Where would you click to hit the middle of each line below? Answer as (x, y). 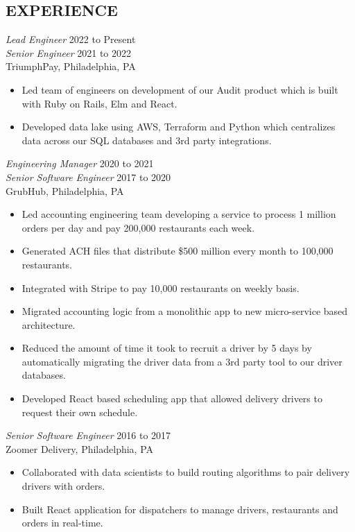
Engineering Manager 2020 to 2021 (80, 163)
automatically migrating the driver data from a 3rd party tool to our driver (182, 361)
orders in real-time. (62, 523)
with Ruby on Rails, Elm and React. (99, 103)
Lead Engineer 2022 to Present (71, 39)
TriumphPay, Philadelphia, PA (71, 66)
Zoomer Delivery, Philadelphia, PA (80, 448)
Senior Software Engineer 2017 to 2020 (88, 177)
